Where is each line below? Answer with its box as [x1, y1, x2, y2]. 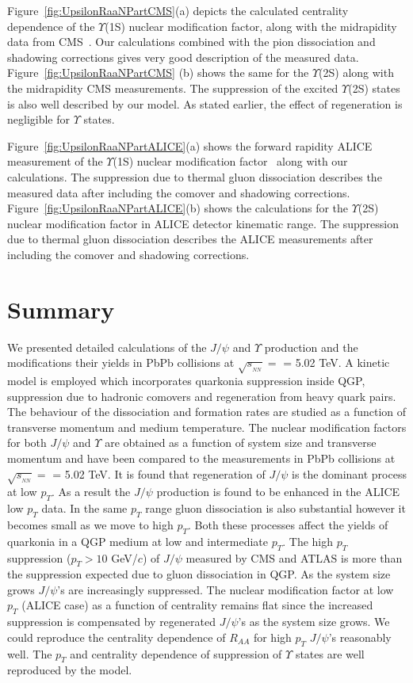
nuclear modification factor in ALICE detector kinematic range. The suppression [7, 215, 399, 231]
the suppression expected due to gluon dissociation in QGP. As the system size [7, 566, 391, 582]
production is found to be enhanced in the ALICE [156, 483, 400, 500]
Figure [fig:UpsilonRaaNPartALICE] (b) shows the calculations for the [7, 200, 349, 216]
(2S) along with [319, 64, 394, 81]
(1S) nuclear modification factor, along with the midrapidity [105, 17, 397, 34]
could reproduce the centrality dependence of [7, 628, 226, 645]
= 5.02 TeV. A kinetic [283, 354, 390, 371]
